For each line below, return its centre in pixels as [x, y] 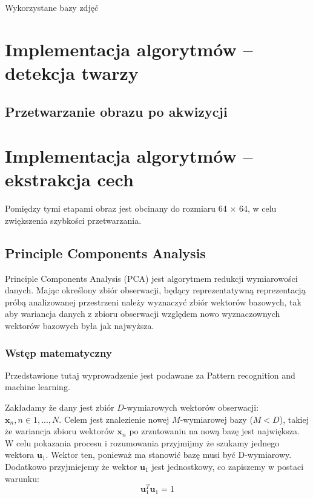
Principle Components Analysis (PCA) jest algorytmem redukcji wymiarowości [151, 278]
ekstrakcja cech [69, 179]
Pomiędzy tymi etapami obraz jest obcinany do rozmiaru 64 [116, 208]
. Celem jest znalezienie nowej [114, 419]
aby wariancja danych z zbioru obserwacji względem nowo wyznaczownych [143, 314]
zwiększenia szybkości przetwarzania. [73, 220]
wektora [20, 455]
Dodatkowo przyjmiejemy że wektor [71, 466]
